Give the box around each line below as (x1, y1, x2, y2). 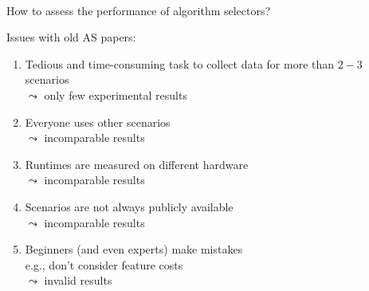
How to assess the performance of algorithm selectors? (6, 2, 271, 18)
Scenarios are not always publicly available (25, 198, 234, 214)
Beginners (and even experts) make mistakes (25, 241, 243, 258)
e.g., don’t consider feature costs (25, 256, 183, 273)
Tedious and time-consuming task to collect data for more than (25, 55, 335, 72)
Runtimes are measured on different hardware (25, 155, 249, 172)
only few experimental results (44, 86, 187, 103)
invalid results (44, 272, 112, 289)
